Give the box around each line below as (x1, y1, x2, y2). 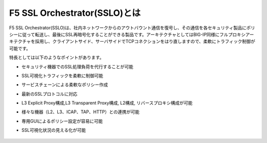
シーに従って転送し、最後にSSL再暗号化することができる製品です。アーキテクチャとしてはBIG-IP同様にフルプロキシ (9, 31, 246, 37)
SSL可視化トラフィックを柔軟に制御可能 (21, 72, 103, 79)
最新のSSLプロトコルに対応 (21, 91, 78, 96)
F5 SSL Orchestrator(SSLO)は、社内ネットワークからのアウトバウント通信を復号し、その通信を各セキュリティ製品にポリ (9, 25, 256, 31)
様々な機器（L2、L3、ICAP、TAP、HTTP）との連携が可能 (21, 109, 140, 115)
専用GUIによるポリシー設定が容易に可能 (21, 118, 103, 124)
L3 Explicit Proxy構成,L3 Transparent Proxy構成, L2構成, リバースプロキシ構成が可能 (21, 100, 193, 106)
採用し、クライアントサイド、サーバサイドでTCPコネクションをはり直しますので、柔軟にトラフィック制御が (35, 39, 256, 45)
